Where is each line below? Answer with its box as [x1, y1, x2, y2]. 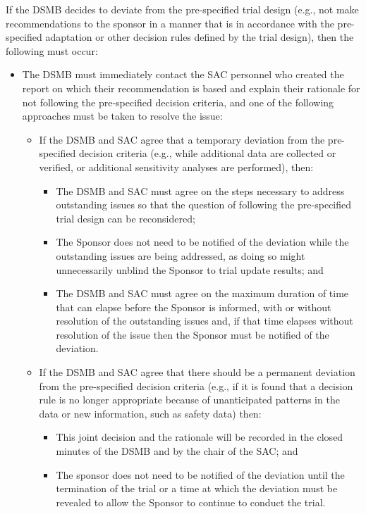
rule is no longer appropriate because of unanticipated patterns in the [39, 392, 340, 407]
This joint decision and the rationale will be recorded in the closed [56, 430, 343, 444]
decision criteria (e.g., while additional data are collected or [79, 146, 336, 161]
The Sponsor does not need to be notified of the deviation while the [56, 234, 349, 249]
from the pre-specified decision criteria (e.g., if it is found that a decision [39, 378, 353, 393]
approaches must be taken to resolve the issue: [22, 108, 223, 123]
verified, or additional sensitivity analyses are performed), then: [39, 159, 314, 174]
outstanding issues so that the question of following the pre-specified [56, 197, 352, 212]
